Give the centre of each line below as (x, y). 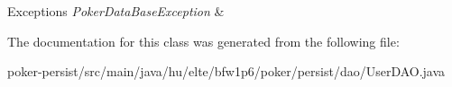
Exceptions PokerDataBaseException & (116, 11)
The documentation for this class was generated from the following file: (203, 41)
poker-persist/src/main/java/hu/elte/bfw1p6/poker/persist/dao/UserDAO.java (226, 71)
